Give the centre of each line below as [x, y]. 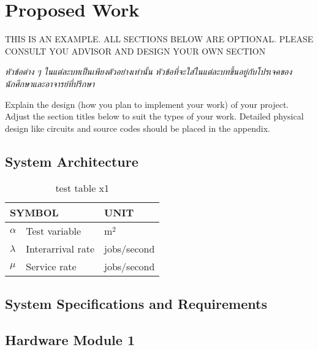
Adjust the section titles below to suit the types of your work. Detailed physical [154, 116]
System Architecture [72, 161]
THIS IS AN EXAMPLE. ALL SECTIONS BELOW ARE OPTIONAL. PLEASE [159, 39]
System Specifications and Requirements [136, 303]
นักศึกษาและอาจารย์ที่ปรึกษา [50, 83]
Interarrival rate [60, 249]
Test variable [54, 231]
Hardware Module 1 [70, 339]
